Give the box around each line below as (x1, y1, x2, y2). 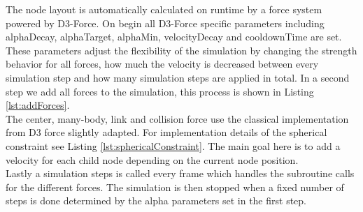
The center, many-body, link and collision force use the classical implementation (6, 111, 349, 126)
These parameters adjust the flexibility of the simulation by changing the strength (6, 43, 357, 57)
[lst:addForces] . (6, 98, 70, 112)
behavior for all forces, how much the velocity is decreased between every (6, 56, 319, 71)
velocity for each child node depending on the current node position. (6, 152, 299, 167)
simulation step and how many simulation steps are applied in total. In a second (6, 70, 350, 84)
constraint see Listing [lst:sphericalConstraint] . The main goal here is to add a (6, 138, 341, 153)
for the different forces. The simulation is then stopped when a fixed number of (6, 179, 344, 194)
